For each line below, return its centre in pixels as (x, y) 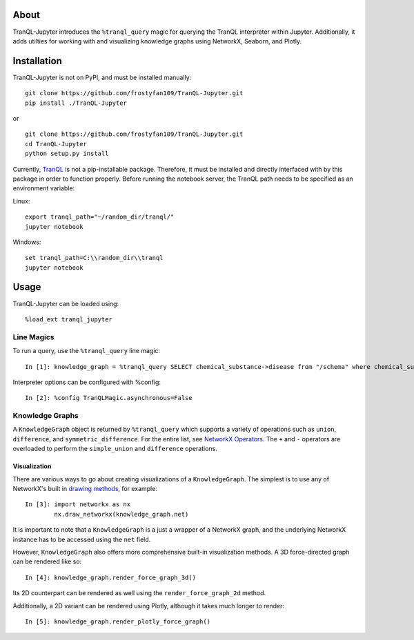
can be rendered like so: (47, 561)
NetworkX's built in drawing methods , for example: (85, 488)
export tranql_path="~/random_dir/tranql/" (100, 217)
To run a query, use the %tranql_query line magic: (87, 351)
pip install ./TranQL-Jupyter (76, 103)
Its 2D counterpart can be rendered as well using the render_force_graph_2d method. (139, 593)
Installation (37, 61)
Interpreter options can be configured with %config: (87, 382)
